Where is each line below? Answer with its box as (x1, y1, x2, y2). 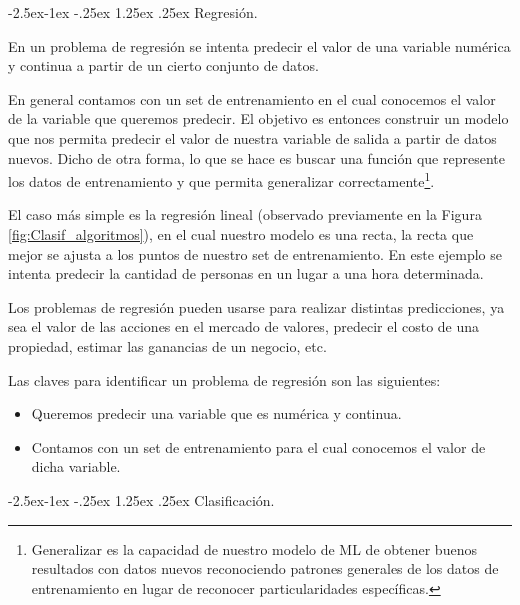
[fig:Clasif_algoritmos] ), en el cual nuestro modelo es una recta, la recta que (8, 224, 474, 244)
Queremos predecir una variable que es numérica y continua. (31, 403, 402, 424)
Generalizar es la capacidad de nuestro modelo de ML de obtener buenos (31, 538, 477, 559)
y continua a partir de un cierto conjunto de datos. (8, 55, 319, 76)
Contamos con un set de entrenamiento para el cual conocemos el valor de (31, 436, 486, 457)
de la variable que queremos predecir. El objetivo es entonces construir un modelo (8, 108, 509, 129)
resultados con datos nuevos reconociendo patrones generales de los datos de (31, 558, 499, 579)
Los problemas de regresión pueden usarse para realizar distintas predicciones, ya (8, 296, 505, 317)
